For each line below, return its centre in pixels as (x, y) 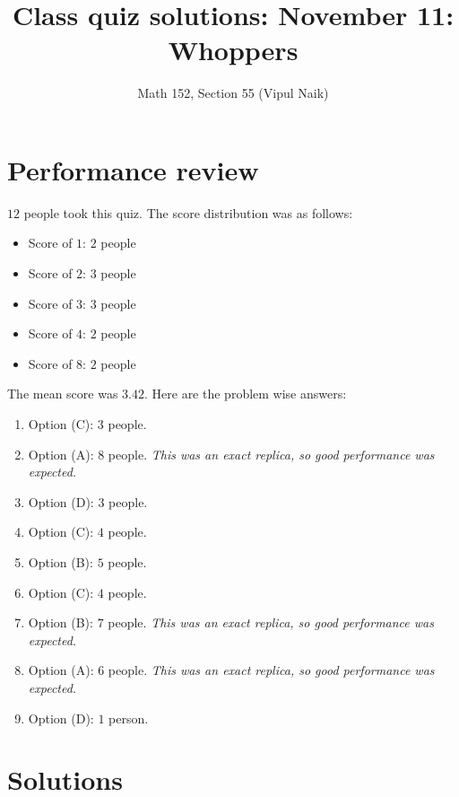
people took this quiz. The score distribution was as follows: (188, 212)
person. (129, 718)
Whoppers (233, 50)
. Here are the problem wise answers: (246, 394)
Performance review (133, 169)
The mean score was (63, 394)
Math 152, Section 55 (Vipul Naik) (233, 93)
